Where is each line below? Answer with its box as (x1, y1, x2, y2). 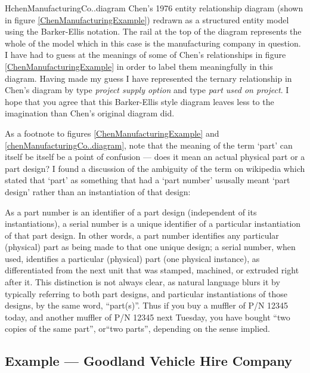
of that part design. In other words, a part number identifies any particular (5, 229, 279, 241)
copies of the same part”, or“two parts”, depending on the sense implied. (5, 322, 270, 335)
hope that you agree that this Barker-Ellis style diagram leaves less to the (5, 95, 274, 107)
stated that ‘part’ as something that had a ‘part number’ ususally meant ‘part (5, 174, 290, 186)
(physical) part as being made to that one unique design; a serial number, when (5, 241, 296, 253)
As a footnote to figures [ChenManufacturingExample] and (5, 127, 219, 139)
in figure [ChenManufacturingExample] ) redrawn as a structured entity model (5, 13, 289, 26)
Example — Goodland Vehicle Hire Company (5, 352, 293, 370)
